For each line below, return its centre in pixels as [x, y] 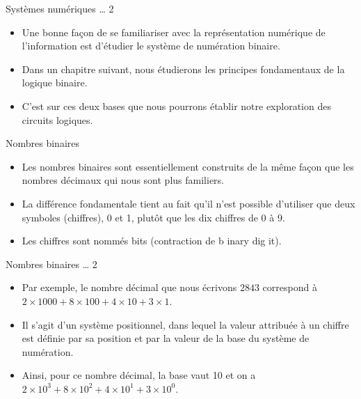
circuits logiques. [57, 119]
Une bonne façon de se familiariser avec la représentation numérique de [174, 32]
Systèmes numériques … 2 [60, 8]
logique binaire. [55, 83]
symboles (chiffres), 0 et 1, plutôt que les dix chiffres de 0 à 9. [153, 217]
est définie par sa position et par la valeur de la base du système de [166, 338]
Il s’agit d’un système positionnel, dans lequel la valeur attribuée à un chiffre [185, 324]
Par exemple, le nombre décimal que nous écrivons [129, 287]
